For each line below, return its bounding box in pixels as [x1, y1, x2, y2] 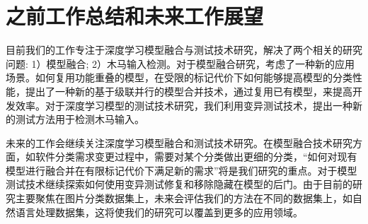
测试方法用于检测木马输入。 [15, 112, 144, 126]
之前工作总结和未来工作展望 [6, 1, 264, 30]
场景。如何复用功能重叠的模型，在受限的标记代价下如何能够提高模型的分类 [6, 70, 352, 85]
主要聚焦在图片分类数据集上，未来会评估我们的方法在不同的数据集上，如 [15, 191, 352, 206]
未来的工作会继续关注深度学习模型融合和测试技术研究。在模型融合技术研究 [6, 135, 352, 150]
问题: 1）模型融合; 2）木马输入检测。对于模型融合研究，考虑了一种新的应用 [6, 56, 355, 71]
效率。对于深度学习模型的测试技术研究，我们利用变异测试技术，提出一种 [15, 98, 352, 112]
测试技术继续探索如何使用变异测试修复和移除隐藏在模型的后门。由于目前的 [6, 177, 352, 191]
